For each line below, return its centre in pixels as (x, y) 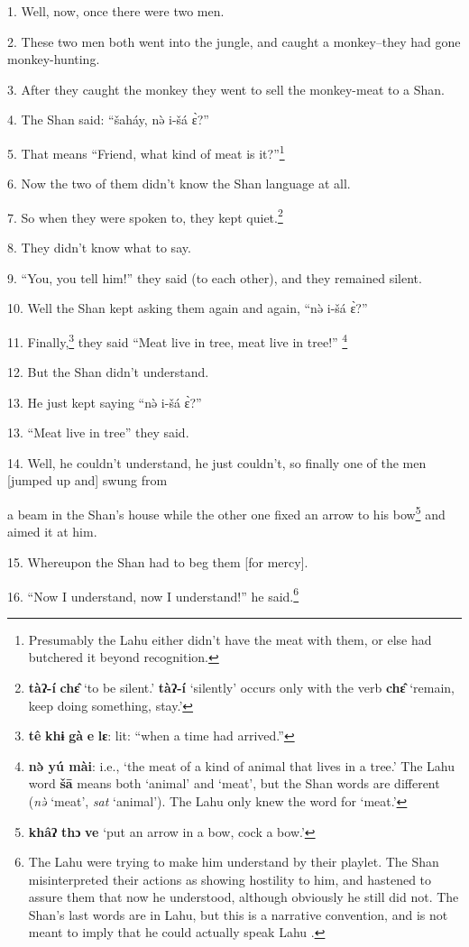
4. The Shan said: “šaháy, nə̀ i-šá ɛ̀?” (108, 120)
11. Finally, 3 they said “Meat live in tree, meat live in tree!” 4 (178, 340)
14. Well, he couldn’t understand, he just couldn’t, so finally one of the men (217, 462)
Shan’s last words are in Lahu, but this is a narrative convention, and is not (238, 914)
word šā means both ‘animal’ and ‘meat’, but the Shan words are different (234, 783)
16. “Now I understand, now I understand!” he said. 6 (153, 594)
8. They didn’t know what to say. (99, 248)
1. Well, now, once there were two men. (116, 11)
